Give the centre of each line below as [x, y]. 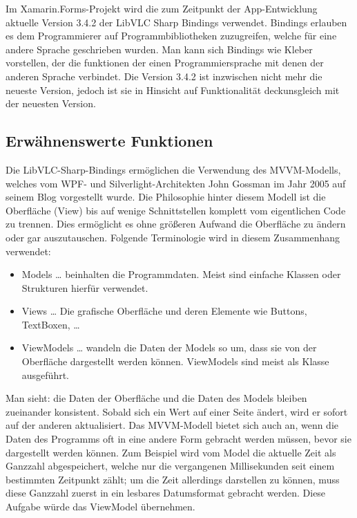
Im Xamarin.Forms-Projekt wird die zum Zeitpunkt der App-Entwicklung [162, 8]
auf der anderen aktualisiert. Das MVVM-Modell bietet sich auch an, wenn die [172, 425]
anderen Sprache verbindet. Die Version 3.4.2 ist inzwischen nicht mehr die [164, 76]
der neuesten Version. [51, 103]
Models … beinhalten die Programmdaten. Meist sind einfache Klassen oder [181, 274]
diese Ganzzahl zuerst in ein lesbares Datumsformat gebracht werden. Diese [166, 493]
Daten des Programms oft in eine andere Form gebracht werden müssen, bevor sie [178, 439]
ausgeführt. [45, 374]
